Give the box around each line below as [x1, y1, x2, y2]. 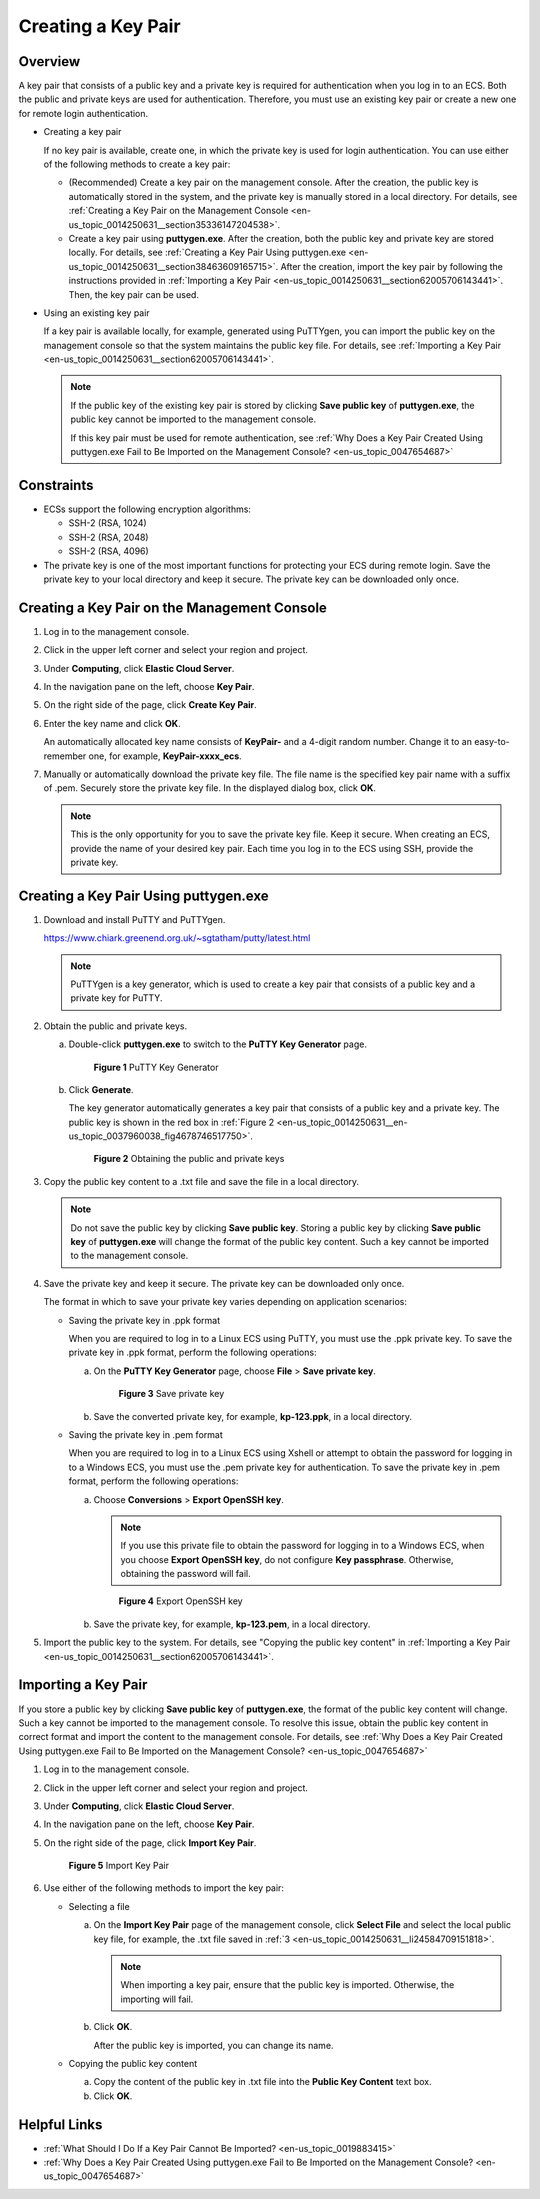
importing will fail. [120, 1993, 194, 2005]
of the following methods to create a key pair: [43, 158, 231, 170]
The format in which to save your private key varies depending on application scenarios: [43, 1296, 407, 1308]
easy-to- [473, 736, 510, 748]
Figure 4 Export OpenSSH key [118, 1595, 244, 1607]
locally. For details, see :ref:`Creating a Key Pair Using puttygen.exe [68, 246, 347, 259]
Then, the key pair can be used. [68, 288, 200, 300]
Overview [18, 53, 81, 70]
